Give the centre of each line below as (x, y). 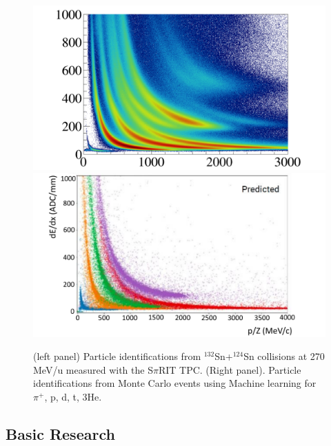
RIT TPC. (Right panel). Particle (230, 369)
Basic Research (60, 433)
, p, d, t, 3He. (73, 396)
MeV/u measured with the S (93, 369)
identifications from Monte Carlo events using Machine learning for (175, 383)
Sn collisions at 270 (284, 356)
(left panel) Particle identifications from (117, 356)
